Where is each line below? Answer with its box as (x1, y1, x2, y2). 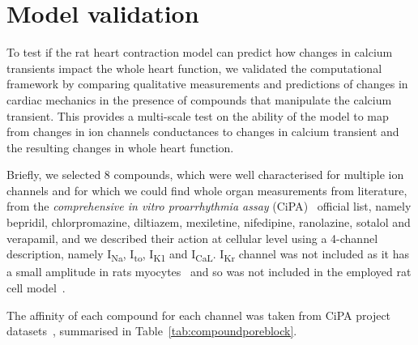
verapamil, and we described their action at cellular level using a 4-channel (6, 229, 378, 246)
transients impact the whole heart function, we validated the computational (6, 59, 382, 76)
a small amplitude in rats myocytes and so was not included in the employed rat (6, 263, 412, 280)
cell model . (6, 279, 66, 296)
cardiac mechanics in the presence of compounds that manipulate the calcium (6, 91, 392, 108)
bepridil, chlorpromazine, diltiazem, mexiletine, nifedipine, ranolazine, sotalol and (6, 214, 411, 231)
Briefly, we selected (6, 166, 101, 183)
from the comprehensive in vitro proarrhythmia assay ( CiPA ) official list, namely (6, 198, 412, 215)
